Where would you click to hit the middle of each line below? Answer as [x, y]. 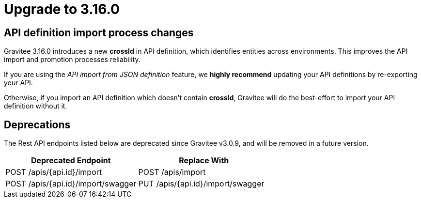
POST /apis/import [172, 172]
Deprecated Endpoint [71, 161]
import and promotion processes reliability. [72, 60]
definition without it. [36, 106]
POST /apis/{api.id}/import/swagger [71, 184]
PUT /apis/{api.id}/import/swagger [201, 184]
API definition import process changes [99, 32]
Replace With [204, 161]
